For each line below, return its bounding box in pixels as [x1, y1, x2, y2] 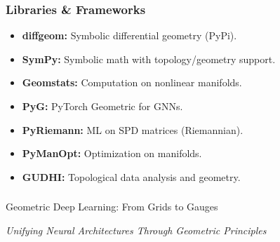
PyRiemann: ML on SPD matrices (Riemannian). [22, 122, 244, 137]
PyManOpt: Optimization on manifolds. [22, 146, 202, 161]
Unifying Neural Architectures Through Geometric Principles [6, 222, 267, 237]
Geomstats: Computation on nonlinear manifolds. [22, 75, 242, 90]
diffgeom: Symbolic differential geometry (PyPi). [22, 28, 237, 43]
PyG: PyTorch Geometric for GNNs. [22, 99, 183, 113]
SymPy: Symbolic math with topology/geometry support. [22, 51, 276, 66]
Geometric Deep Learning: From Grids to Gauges [6, 199, 218, 214]
